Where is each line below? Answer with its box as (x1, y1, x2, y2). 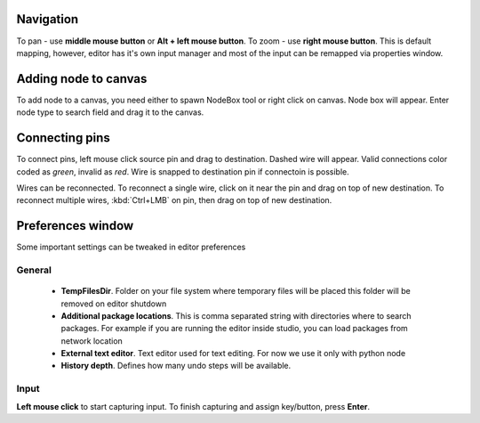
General (16, 264, 52, 276)
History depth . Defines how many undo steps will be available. (60, 361, 292, 371)
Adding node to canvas (16, 71, 148, 86)
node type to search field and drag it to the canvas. (16, 107, 204, 118)
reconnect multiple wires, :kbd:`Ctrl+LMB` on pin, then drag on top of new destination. (16, 195, 332, 206)
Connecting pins (16, 130, 110, 146)
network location (60, 335, 124, 346)
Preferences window (16, 218, 134, 233)
